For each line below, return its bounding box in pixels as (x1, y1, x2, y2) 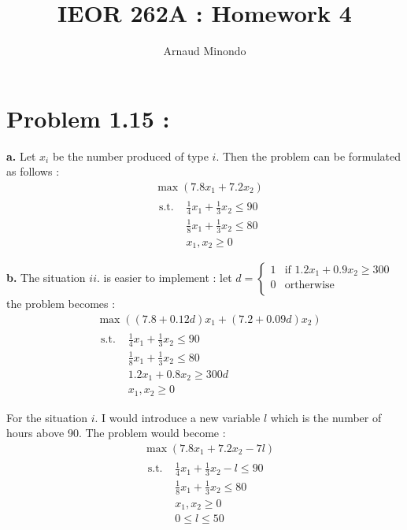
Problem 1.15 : (6, 102, 170, 134)
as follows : (6, 163, 60, 180)
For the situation (6, 409, 87, 425)
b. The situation (6, 269, 86, 286)
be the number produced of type (52, 147, 209, 164)
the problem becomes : (6, 295, 116, 312)
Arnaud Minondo (163, 43, 246, 59)
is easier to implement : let (103, 269, 232, 286)
